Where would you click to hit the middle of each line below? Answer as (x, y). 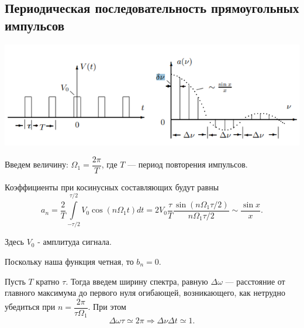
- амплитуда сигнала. (75, 242)
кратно (48, 281)
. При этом (107, 307)
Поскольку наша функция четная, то (69, 261)
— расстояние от (255, 281)
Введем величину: (37, 164)
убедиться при (30, 307)
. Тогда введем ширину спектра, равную (137, 281)
